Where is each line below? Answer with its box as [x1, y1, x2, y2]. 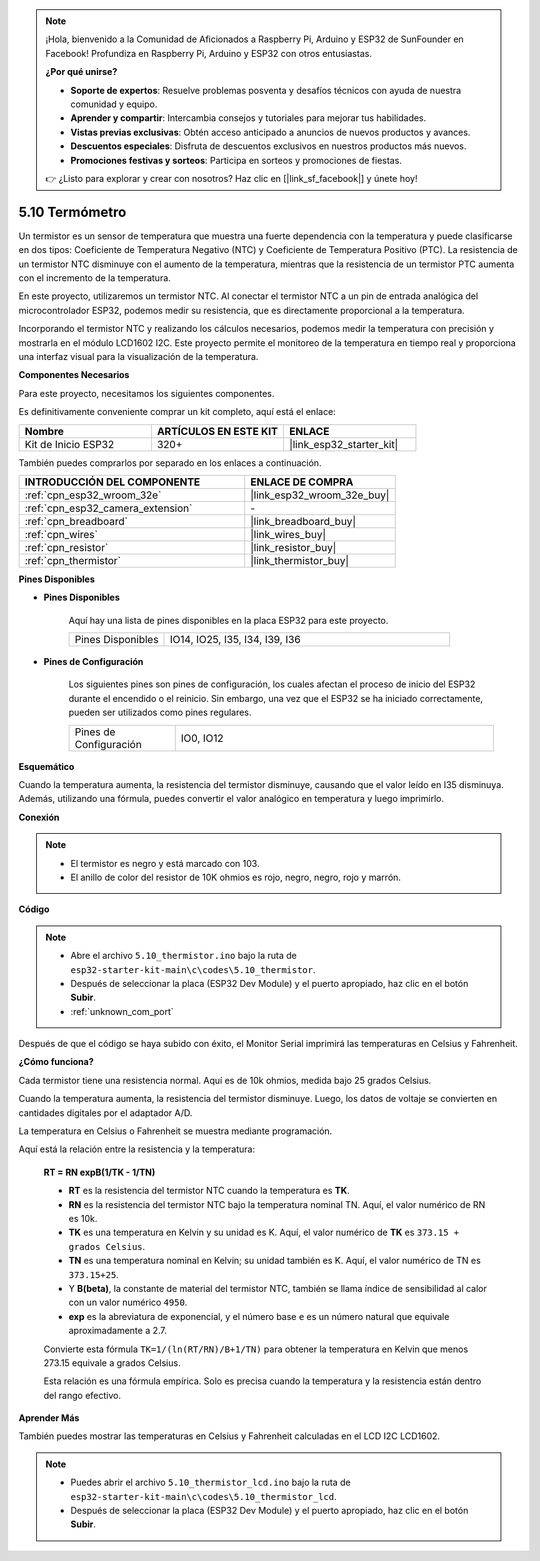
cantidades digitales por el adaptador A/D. [18, 1106, 193, 1119]
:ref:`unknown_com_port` [70, 1005, 174, 1017]
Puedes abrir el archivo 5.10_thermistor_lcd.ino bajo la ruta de [70, 1476, 351, 1489]
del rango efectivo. [43, 1389, 122, 1401]
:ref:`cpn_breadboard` [24, 514, 129, 528]
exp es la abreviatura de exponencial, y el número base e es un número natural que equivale [68, 1310, 450, 1322]
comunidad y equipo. [70, 98, 158, 110]
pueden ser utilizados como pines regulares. [68, 706, 252, 719]
